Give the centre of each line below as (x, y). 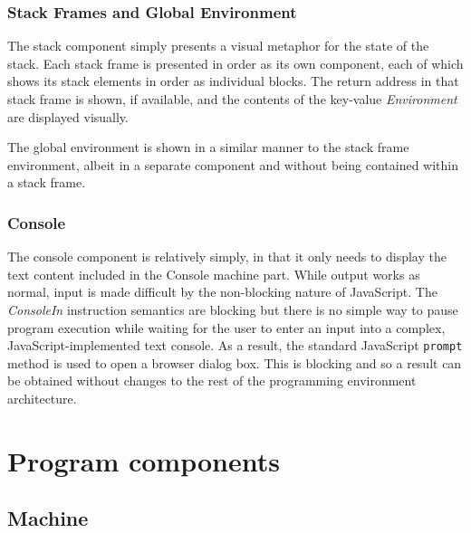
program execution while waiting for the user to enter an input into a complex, (226, 327)
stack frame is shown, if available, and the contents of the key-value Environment (232, 99)
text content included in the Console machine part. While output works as (214, 274)
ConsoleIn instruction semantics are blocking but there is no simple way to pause (233, 309)
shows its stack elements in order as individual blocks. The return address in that (233, 81)
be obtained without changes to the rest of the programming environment (212, 381)
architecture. (42, 398)
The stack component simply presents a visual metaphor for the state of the (218, 46)
